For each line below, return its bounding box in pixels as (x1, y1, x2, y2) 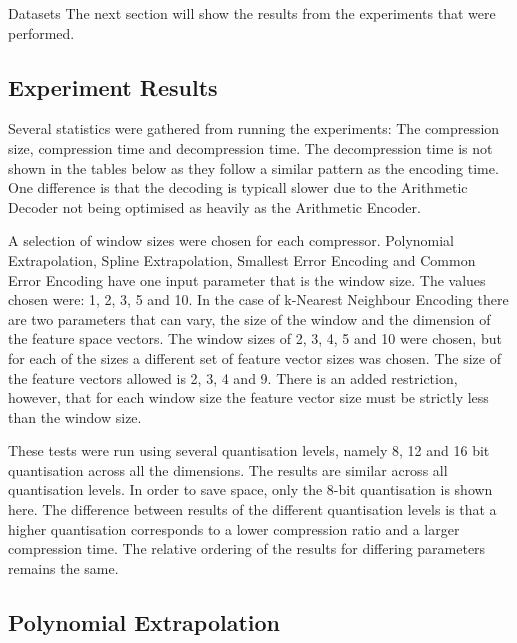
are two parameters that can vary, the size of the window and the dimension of (8, 308, 491, 329)
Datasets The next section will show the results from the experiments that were (8, 3, 496, 23)
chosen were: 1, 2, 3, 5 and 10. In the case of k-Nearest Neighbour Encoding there (8, 289, 509, 310)
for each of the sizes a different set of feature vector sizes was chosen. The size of (8, 347, 501, 368)
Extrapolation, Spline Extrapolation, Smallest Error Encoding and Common (8, 249, 476, 270)
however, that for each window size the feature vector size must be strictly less (8, 387, 489, 408)
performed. (8, 22, 75, 43)
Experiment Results (8, 71, 218, 102)
